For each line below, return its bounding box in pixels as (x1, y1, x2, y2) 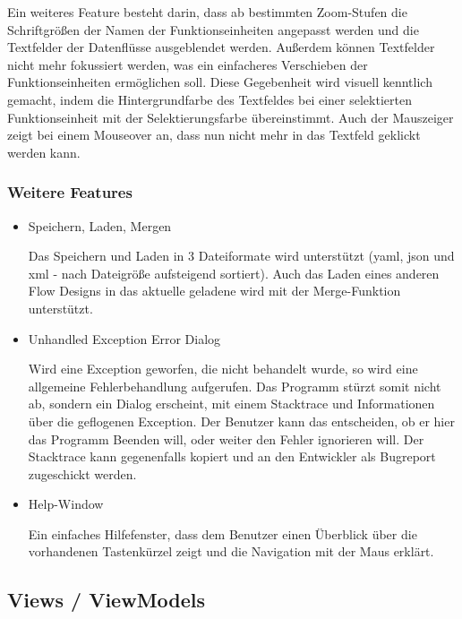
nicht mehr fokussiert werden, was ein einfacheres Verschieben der (7, 55, 368, 73)
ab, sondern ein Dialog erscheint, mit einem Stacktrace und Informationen (28, 394, 435, 413)
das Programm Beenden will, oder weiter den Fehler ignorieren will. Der (28, 429, 424, 448)
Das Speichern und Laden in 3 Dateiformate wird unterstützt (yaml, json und (28, 246, 455, 265)
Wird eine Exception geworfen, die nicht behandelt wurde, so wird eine (28, 359, 418, 378)
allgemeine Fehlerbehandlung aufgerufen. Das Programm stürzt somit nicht (28, 376, 441, 395)
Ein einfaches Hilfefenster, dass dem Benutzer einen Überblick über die (28, 524, 417, 543)
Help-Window (28, 494, 104, 513)
